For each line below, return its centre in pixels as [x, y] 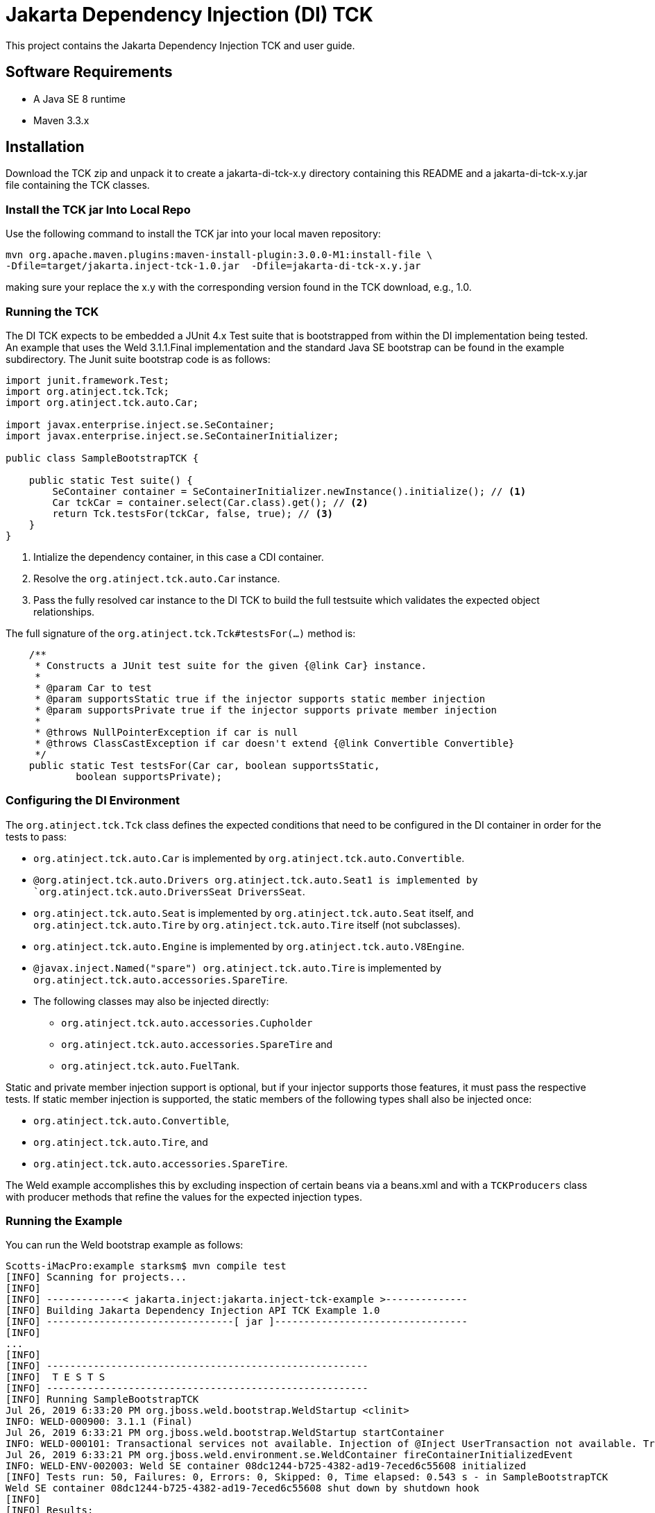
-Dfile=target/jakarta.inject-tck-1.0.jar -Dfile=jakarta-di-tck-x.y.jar [213, 266]
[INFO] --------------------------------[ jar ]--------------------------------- [237, 1322]
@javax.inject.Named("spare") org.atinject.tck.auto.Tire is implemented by [238, 967]
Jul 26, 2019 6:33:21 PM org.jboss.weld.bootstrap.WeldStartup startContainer [225, 1433]
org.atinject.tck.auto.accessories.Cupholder [187, 1023]
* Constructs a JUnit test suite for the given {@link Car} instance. [231, 665]
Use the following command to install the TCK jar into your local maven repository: [193, 234]
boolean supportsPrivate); [149, 776]
